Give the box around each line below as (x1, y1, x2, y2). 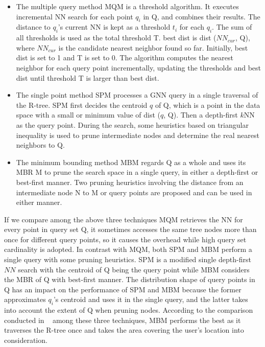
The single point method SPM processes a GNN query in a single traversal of (16, 89, 258, 100)
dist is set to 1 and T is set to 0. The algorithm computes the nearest (16, 52, 234, 63)
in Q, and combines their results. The (143, 11, 260, 21)
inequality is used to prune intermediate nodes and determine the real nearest (16, 129, 259, 140)
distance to (16, 21, 51, 32)
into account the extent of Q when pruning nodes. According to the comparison (4, 305, 253, 315)
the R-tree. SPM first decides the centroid (16, 99, 148, 110)
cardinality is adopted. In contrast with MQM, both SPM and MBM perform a (4, 244, 252, 255)
